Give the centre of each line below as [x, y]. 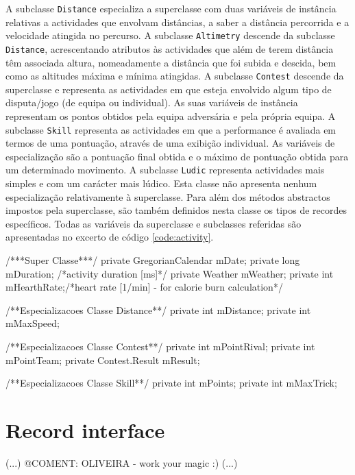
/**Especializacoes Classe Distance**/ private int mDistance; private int [158, 309]
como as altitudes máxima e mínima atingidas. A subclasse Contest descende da [175, 76]
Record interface [85, 430]
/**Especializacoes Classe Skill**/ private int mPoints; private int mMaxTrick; [171, 383]
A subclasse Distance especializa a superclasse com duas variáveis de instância [171, 8]
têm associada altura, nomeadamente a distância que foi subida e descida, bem [171, 62]
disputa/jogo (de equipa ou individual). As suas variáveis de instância [152, 102]
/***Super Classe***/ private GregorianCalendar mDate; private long [153, 260]
